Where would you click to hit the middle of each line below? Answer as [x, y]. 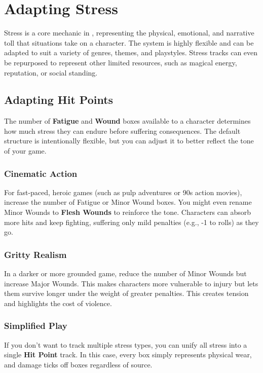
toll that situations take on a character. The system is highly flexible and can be [129, 42]
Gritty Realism [35, 254]
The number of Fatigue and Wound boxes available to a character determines [127, 121]
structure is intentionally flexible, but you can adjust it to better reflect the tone [129, 141]
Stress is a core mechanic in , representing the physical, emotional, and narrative [129, 33]
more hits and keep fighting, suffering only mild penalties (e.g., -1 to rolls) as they [131, 222]
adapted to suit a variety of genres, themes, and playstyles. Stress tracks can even [131, 52]
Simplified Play [36, 326]
